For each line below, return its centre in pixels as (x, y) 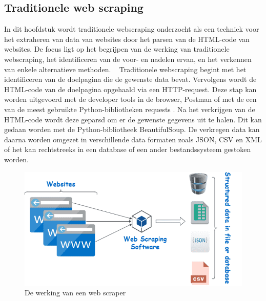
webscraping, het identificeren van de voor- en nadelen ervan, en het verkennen (128, 59)
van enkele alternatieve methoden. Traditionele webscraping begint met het (125, 69)
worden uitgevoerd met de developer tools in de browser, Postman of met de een (130, 99)
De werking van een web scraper (75, 293)
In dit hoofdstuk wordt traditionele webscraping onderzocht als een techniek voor (132, 29)
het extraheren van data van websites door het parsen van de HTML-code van (127, 39)
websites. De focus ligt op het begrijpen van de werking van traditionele (117, 49)
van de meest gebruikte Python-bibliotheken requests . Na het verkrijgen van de (130, 109)
